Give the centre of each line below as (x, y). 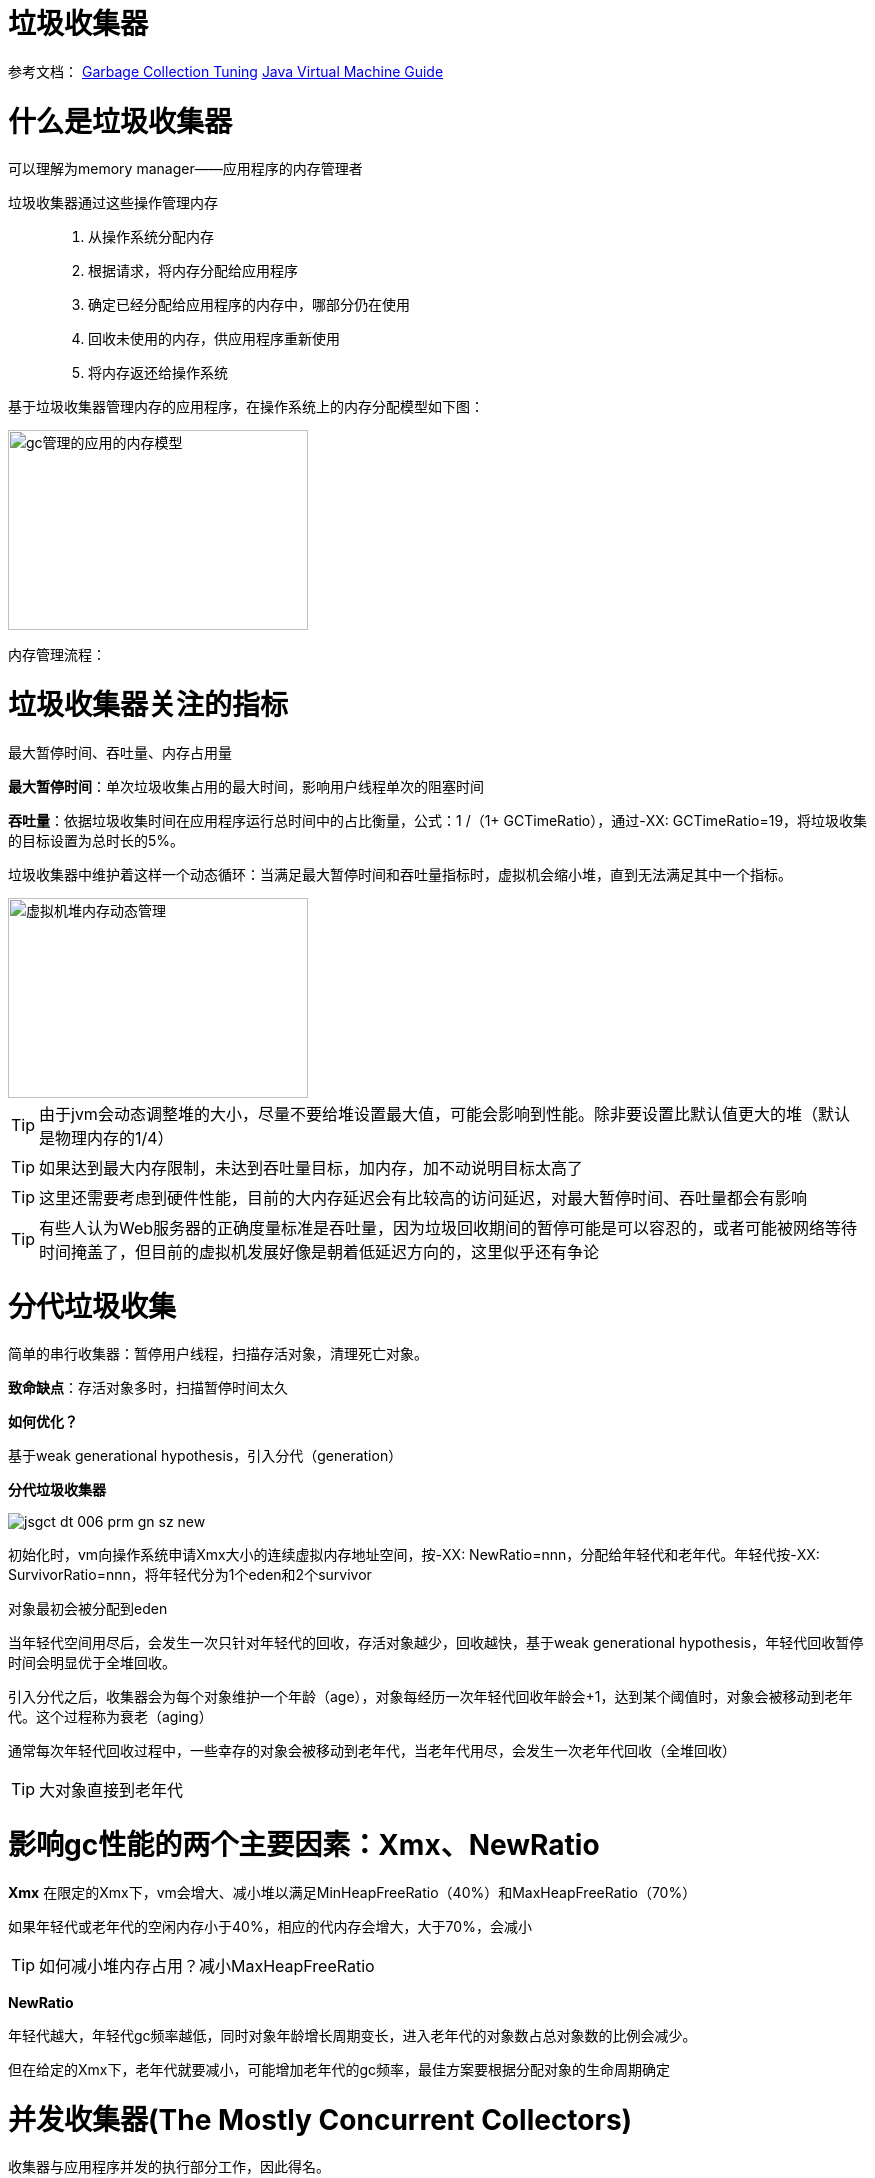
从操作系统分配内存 (151, 237)
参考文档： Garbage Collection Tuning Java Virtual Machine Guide (226, 71)
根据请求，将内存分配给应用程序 (193, 271)
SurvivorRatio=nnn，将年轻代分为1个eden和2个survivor (190, 1575)
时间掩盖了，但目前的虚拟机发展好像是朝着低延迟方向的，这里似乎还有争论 (319, 1251)
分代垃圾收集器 (57, 1490)
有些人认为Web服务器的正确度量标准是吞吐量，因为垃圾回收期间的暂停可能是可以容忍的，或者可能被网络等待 (448, 1227)
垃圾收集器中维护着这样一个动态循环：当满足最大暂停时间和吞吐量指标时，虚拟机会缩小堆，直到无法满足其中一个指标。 (400, 874)
